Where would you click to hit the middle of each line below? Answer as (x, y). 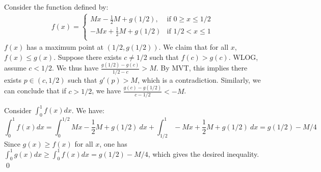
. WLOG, (243, 57)
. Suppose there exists (88, 57)
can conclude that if (35, 91)
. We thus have (75, 68)
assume (15, 68)
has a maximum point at (65, 46)
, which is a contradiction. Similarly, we (199, 79)
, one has (113, 143)
